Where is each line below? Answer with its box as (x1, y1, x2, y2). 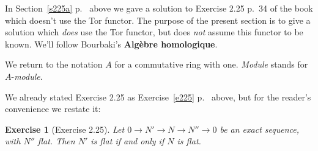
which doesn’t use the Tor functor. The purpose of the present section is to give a (5, 13, 311, 26)
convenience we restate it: (5, 102, 101, 115)
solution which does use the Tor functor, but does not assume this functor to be (5, 26, 303, 38)
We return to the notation (5, 58, 103, 71)
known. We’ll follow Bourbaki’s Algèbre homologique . (5, 37, 218, 50)
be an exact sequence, (220, 122, 299, 135)
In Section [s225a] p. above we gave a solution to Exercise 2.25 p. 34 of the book (5, 2, 313, 14)
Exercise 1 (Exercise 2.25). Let (5, 122, 125, 135)
